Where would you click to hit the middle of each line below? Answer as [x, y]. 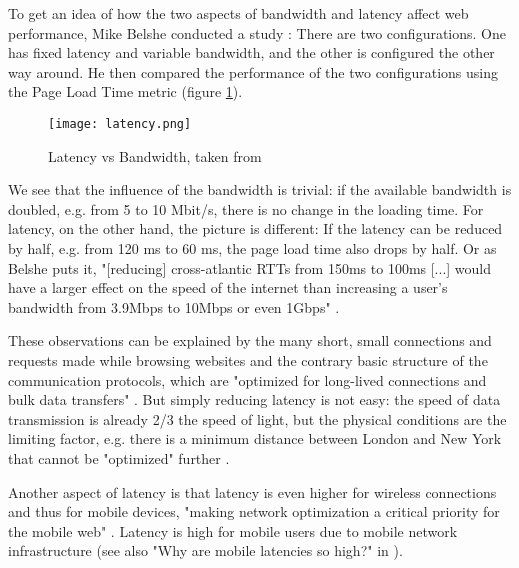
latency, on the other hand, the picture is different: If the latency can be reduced [255, 228]
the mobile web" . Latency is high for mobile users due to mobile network [233, 530]
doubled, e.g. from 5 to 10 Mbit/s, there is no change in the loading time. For [246, 208]
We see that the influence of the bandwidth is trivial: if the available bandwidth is [260, 189]
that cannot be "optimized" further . [119, 457]
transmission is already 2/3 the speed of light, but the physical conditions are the [257, 418]
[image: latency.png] [120, 123]
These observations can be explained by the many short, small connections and [250, 340]
